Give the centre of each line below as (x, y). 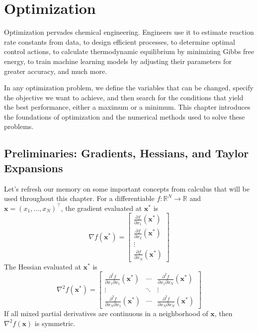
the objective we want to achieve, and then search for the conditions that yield (124, 97)
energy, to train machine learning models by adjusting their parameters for (118, 61)
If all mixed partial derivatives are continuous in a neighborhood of (106, 313)
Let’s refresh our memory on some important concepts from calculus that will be (127, 188)
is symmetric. (55, 323)
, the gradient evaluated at (101, 208)
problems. (19, 126)
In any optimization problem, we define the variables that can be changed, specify (129, 88)
